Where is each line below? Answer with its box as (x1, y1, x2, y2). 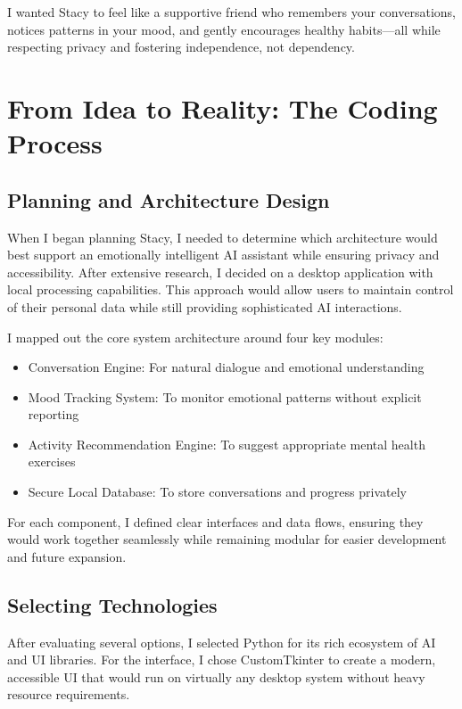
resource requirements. (7, 685, 130, 704)
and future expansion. (7, 547, 127, 565)
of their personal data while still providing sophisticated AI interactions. (7, 297, 402, 316)
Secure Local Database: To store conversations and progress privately (28, 482, 407, 501)
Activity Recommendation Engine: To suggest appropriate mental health (28, 434, 425, 453)
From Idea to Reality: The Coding (7, 89, 438, 126)
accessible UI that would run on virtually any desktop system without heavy (7, 667, 425, 686)
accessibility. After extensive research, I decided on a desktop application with (7, 262, 433, 281)
